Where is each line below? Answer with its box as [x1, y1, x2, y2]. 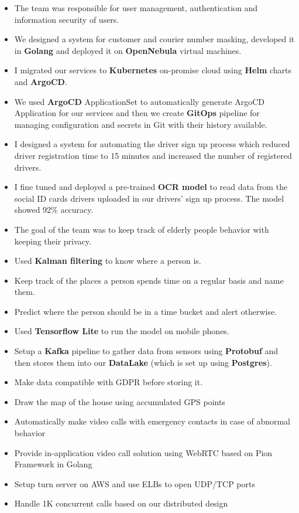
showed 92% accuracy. [14, 203, 94, 216]
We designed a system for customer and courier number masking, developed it [14, 33, 295, 45]
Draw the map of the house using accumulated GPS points [14, 395, 225, 407]
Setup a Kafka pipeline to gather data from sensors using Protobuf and [14, 345, 279, 357]
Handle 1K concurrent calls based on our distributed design [14, 497, 228, 509]
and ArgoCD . [14, 75, 67, 87]
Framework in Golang [14, 458, 92, 470]
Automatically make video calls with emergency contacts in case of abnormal [14, 415, 290, 427]
